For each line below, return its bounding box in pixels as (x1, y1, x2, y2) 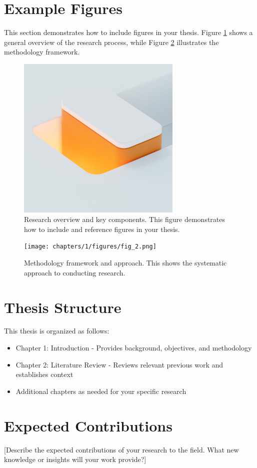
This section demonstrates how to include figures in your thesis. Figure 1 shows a (4, 27, 253, 37)
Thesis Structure (4, 296, 121, 317)
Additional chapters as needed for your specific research (15, 385, 186, 396)
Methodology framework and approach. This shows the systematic (24, 257, 227, 268)
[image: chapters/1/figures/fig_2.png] (24, 243, 156, 250)
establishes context (15, 369, 73, 379)
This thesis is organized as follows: (4, 325, 109, 336)
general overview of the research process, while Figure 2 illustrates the (4, 36, 219, 47)
